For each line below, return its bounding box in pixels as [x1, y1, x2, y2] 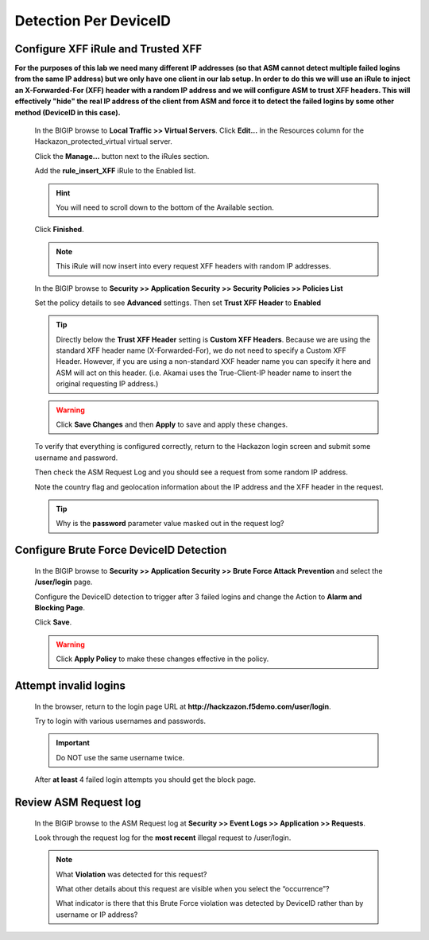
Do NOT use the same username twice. [56, 752, 185, 762]
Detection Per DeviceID [14, 12, 171, 29]
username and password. [34, 453, 118, 462]
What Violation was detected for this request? [56, 869, 207, 879]
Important [56, 738, 91, 748]
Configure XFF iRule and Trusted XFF [14, 42, 203, 56]
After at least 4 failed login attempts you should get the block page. [34, 775, 256, 784]
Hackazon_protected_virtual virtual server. [34, 137, 172, 146]
